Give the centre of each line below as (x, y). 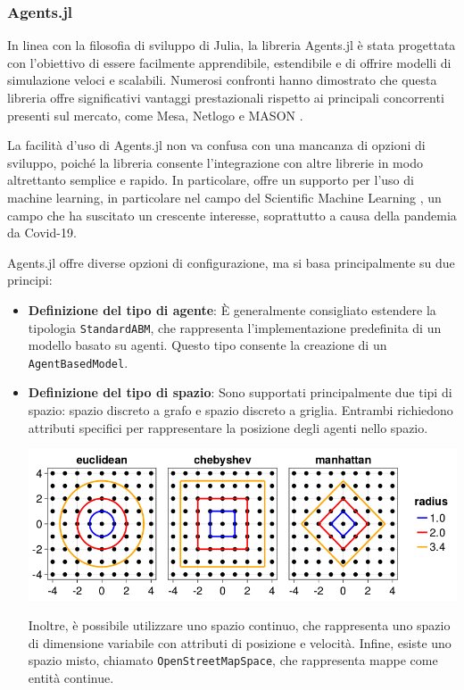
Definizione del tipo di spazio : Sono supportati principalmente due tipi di (240, 392)
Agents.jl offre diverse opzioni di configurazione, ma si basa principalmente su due (231, 262)
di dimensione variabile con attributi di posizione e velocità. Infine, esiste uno (240, 642)
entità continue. (71, 678)
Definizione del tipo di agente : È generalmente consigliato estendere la (232, 309)
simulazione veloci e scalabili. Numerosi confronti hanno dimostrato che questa (222, 80)
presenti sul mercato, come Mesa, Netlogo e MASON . (155, 115)
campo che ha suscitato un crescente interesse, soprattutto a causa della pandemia (232, 215)
